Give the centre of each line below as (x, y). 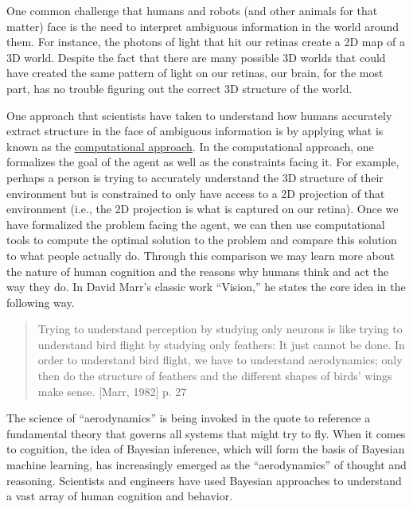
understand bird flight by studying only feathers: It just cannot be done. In (221, 344)
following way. (41, 302)
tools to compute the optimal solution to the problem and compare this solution (202, 240)
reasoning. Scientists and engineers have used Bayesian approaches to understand (204, 480)
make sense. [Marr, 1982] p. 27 (112, 391)
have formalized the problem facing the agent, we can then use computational (196, 224)
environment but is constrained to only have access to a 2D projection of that (196, 193)
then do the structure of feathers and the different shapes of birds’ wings (215, 376)
